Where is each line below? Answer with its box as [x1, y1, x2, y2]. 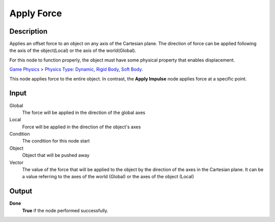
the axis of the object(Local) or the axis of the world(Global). [9, 47, 136, 53]
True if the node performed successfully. [22, 207, 109, 213]
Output [9, 187, 33, 196]
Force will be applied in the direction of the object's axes [22, 124, 141, 130]
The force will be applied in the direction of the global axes [22, 109, 146, 116]
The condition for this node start [22, 138, 90, 144]
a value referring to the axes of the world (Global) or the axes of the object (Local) [22, 174, 195, 180]
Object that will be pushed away [22, 152, 90, 158]
